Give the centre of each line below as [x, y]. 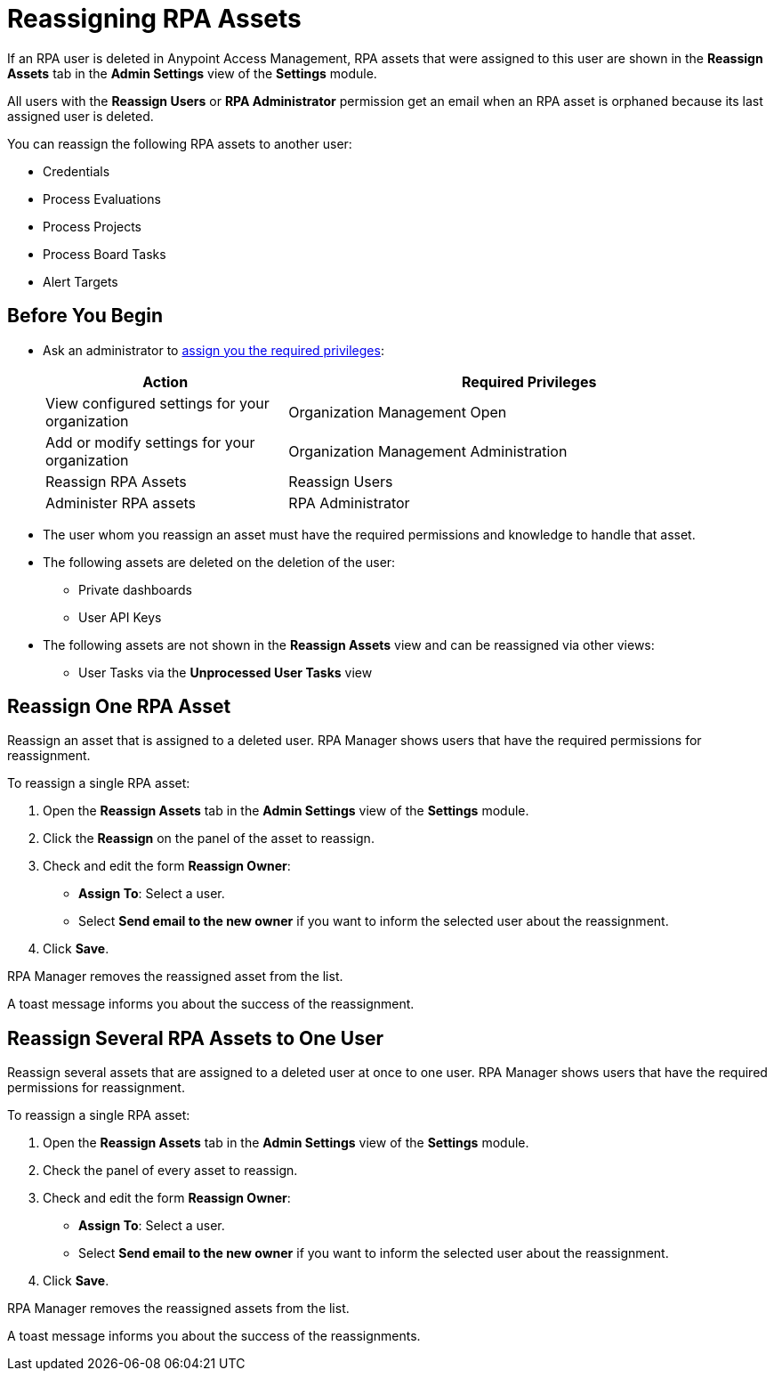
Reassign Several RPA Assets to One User [196, 1038]
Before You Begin [85, 316]
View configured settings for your [157, 403]
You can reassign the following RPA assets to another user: [180, 143]
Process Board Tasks [105, 254]
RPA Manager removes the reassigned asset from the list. [175, 977]
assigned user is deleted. [81, 116]
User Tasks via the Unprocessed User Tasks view [226, 672]
